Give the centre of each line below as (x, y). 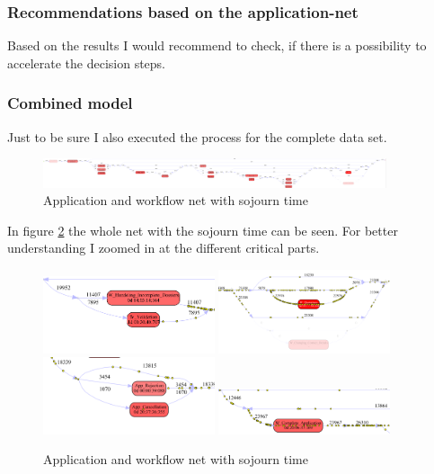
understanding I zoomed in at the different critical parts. (164, 248)
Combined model (70, 103)
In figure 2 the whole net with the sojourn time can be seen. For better (203, 230)
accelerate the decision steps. (87, 63)
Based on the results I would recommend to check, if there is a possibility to (217, 45)
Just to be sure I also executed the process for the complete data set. (197, 136)
